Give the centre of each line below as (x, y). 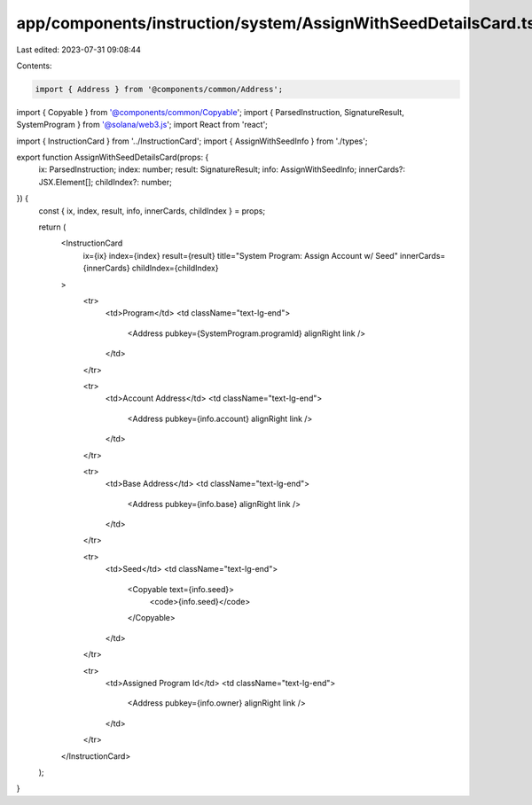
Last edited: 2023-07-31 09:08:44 (79, 50)
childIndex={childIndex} (175, 268)
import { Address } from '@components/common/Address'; (159, 89)
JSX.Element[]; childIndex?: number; (105, 182)
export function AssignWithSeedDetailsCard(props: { (113, 157)
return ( (52, 227)
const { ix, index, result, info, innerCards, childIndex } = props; (152, 211)
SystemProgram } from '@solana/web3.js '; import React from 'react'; (142, 125)
